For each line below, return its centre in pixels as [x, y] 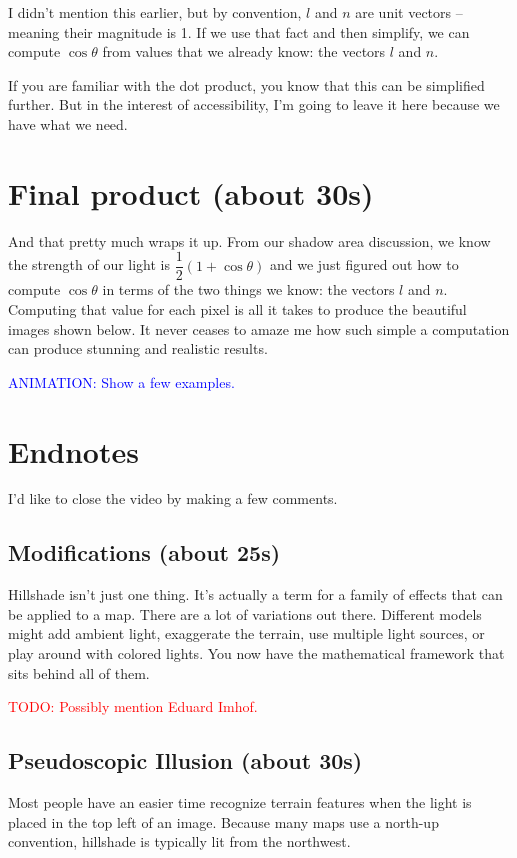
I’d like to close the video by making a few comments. [173, 498]
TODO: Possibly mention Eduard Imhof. [133, 706]
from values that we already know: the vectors [244, 51]
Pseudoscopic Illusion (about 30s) [185, 760]
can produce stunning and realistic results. [138, 348]
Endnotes [73, 450]
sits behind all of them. [79, 672]
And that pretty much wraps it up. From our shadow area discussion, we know [249, 240]
